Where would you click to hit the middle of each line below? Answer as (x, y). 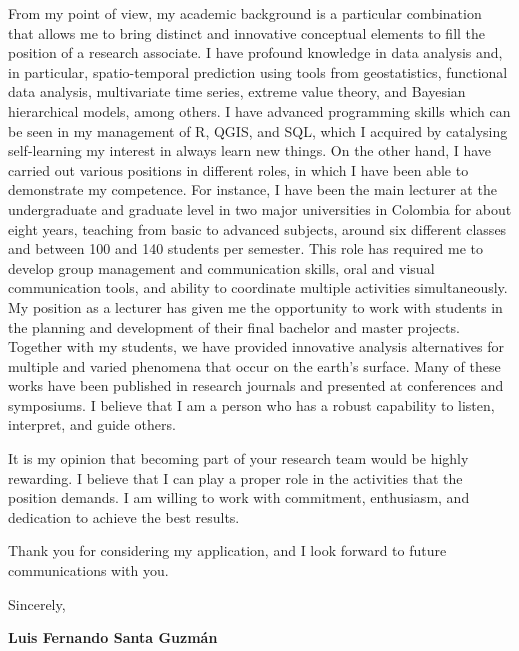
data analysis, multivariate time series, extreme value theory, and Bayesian (237, 91)
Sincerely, (37, 603)
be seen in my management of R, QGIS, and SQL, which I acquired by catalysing (258, 130)
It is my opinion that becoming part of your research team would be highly (238, 458)
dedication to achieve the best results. (124, 516)
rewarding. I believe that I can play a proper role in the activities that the (235, 477)
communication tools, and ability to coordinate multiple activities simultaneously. (258, 287)
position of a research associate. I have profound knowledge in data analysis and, (255, 52)
